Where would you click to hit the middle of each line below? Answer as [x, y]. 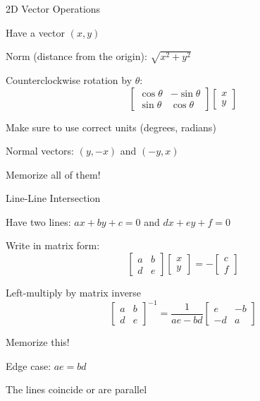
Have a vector [36, 32]
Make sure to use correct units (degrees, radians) [111, 127]
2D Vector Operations [53, 8]
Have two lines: [38, 221]
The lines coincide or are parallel [76, 389]
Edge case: [29, 365]
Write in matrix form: [53, 245]
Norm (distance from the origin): [76, 56]
